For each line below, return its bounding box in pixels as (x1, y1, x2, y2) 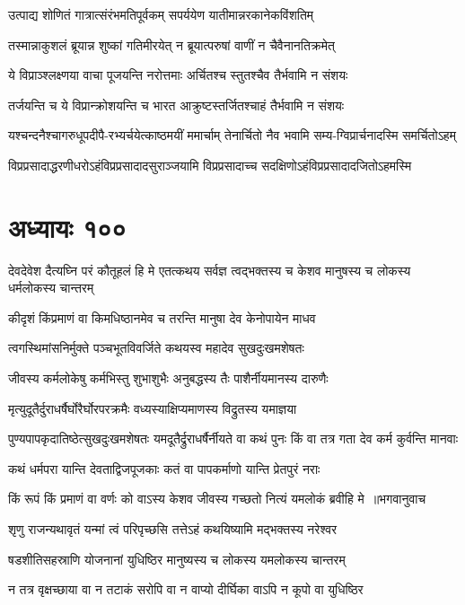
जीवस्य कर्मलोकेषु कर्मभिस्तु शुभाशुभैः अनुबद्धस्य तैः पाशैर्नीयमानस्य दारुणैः (8, 369, 329, 388)
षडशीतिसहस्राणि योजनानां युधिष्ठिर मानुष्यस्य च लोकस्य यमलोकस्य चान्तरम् (8, 549, 346, 568)
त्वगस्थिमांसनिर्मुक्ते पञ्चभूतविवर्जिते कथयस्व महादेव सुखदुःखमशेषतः (8, 338, 304, 357)
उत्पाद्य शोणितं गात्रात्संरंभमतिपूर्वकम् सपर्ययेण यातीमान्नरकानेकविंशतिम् (8, 5, 314, 23)
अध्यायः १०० (8, 208, 127, 245)
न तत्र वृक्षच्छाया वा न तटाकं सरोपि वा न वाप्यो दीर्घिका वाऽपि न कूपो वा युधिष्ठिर (8, 580, 364, 599)
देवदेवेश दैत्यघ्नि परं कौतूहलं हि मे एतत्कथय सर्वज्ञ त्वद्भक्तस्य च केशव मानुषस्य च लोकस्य (8, 260, 411, 279)
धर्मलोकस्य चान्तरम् (8, 278, 94, 297)
